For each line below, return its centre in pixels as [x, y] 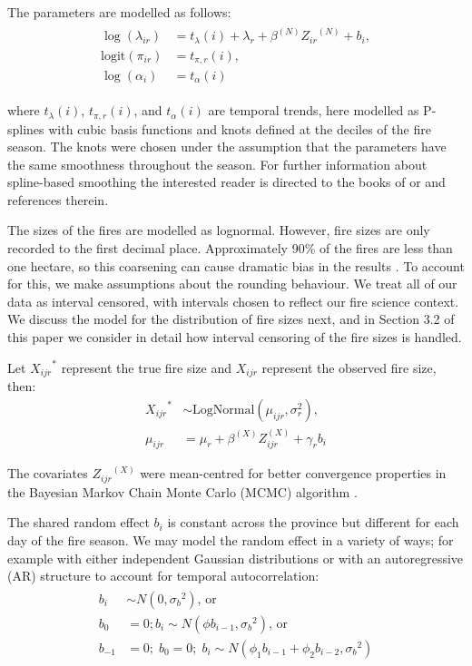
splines [26, 128]
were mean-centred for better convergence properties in [293, 473]
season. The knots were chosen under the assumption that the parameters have [227, 147]
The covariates [48, 473]
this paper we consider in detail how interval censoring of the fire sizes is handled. [235, 337]
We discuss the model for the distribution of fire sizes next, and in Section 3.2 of [231, 319]
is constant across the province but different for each [313, 522]
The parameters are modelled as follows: [119, 12]
